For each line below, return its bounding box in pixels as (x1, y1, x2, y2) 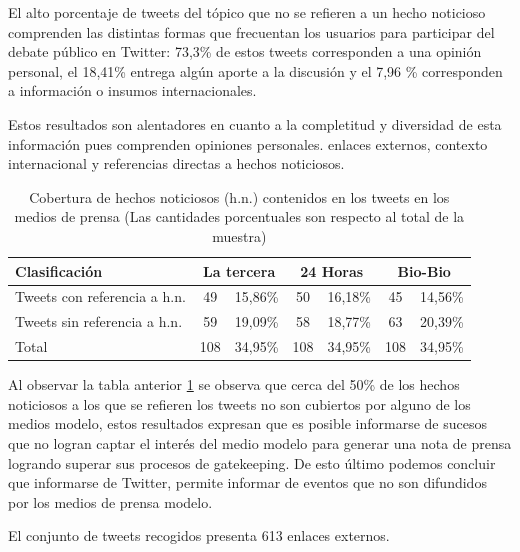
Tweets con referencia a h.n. (15, 286, 186, 307)
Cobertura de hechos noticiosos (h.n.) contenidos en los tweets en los (29, 186, 450, 207)
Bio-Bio (397, 260, 451, 281)
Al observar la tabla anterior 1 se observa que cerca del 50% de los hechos (8, 374, 460, 395)
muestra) (212, 225, 267, 246)
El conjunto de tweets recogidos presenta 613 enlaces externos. (8, 525, 390, 546)
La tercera (203, 260, 276, 281)
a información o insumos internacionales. (8, 80, 257, 101)
